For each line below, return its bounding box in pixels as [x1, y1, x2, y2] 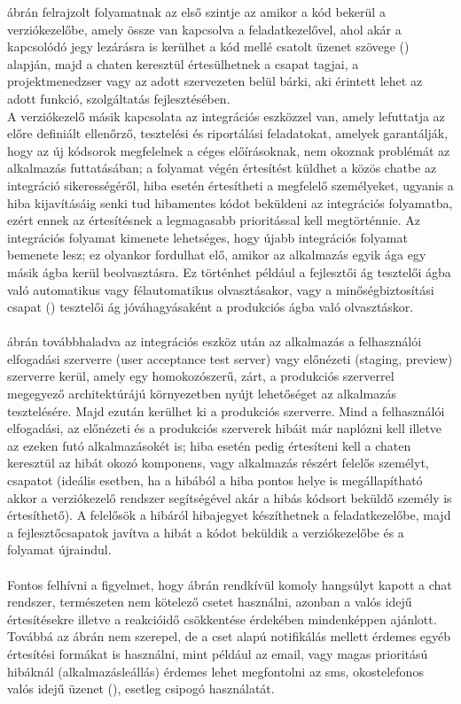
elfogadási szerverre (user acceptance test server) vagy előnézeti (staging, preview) [7, 349, 453, 367]
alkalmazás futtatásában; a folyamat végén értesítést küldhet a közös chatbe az [7, 159, 437, 177]
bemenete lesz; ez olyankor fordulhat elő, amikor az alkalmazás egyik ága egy [7, 245, 426, 264]
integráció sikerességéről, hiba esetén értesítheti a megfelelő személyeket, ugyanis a [7, 175, 454, 194]
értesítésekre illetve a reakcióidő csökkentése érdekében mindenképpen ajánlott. [7, 609, 437, 628]
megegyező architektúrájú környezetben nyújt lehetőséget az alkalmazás [7, 384, 396, 403]
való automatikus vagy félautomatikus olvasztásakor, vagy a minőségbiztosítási [7, 280, 434, 298]
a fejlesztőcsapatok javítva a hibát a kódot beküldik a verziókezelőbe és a [7, 522, 404, 541]
